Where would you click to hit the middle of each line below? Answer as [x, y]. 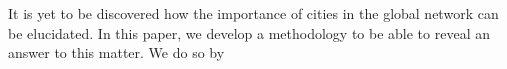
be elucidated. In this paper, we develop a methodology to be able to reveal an [249, 32]
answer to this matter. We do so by [116, 52]
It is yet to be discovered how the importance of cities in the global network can [253, 13]
